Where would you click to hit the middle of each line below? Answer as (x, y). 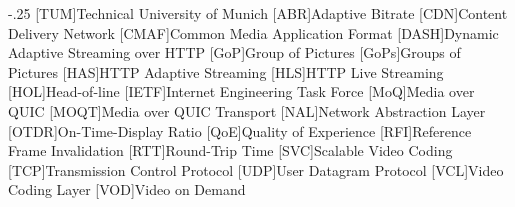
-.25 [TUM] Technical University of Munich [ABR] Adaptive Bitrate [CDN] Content (258, 13)
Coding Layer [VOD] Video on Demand (127, 189)
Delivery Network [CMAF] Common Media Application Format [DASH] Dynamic (253, 32)
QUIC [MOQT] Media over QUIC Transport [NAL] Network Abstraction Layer (247, 110)
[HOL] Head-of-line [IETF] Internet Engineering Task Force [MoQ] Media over (241, 91)
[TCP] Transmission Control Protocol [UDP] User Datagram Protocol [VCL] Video (256, 169)
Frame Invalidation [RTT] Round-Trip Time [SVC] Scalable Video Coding (230, 150)
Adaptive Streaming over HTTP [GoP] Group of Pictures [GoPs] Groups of (234, 52)
